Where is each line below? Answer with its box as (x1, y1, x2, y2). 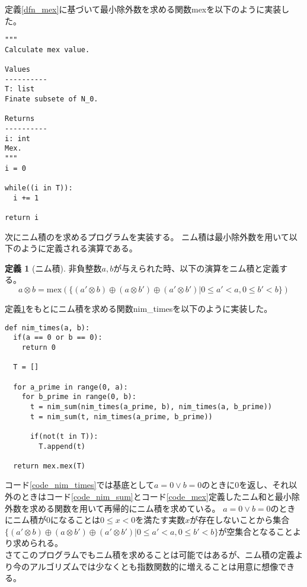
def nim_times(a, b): (5, 323, 90, 332)
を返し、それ (239, 478, 289, 491)
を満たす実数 (135, 513, 186, 526)
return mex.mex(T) (13, 461, 86, 470)
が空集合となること (218, 525, 293, 537)
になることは (50, 513, 100, 526)
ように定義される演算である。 (21, 242, 137, 254)
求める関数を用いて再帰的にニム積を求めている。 (29, 502, 220, 514)
